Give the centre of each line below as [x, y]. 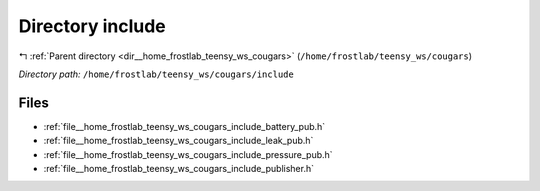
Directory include [92, 26]
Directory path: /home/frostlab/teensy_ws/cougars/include [156, 74]
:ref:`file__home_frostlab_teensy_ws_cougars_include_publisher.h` [179, 169]
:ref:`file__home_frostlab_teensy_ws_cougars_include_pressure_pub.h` [188, 154]
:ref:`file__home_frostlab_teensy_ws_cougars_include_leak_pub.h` [178, 141]
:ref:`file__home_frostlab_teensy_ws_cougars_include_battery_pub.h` [184, 126]
